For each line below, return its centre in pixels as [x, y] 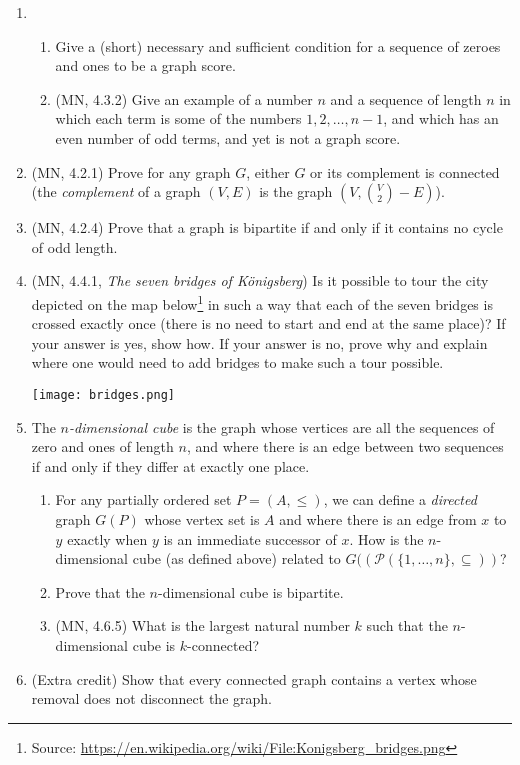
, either [268, 171]
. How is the [386, 538]
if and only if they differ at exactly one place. [170, 465]
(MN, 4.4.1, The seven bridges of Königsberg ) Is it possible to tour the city [260, 280]
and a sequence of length [406, 98]
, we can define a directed [400, 499]
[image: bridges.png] [103, 394]
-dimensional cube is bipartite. [250, 591]
